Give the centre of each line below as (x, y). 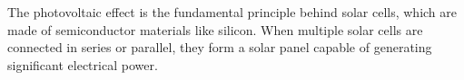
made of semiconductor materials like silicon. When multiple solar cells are (215, 29)
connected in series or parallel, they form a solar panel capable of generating (220, 47)
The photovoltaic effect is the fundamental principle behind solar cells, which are (232, 12)
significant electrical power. (83, 64)
